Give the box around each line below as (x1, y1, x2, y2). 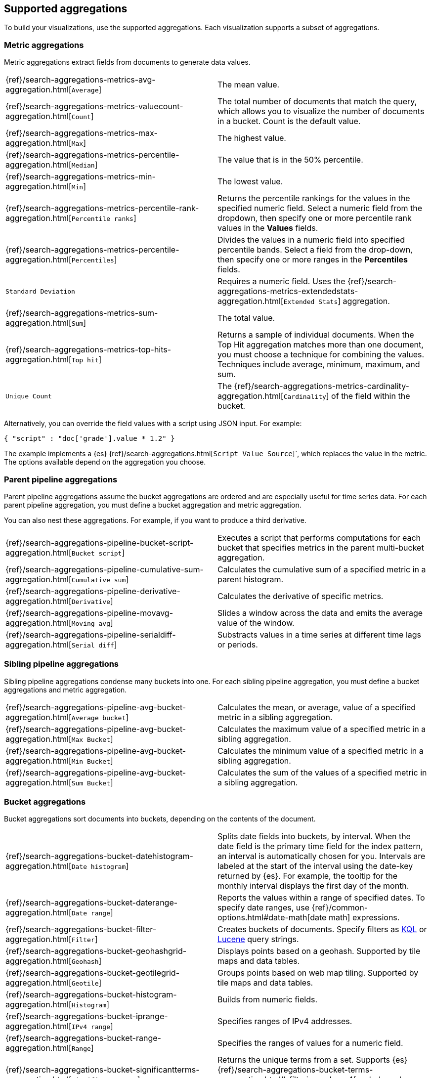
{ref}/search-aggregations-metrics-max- (5, 128, 158, 138)
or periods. (217, 639, 258, 649)
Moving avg (71, 619, 110, 627)
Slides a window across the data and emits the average (217, 607, 423, 618)
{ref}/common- (311, 903, 368, 913)
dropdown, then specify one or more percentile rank (217, 213, 412, 223)
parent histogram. (217, 574, 284, 584)
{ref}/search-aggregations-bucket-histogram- (5, 990, 177, 1000)
